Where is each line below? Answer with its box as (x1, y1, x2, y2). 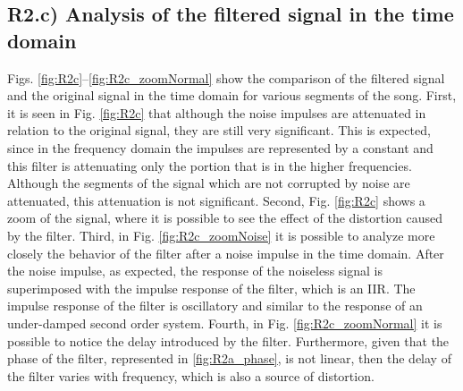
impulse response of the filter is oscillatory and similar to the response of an (7, 296, 423, 315)
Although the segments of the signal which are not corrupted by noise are (7, 174, 410, 192)
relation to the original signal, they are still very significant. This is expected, (7, 121, 431, 140)
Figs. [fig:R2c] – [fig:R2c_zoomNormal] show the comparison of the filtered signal (7, 68, 445, 87)
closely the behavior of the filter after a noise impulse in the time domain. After (7, 243, 444, 262)
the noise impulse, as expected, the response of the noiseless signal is (7, 261, 383, 280)
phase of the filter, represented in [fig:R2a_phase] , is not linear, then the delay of (7, 349, 451, 368)
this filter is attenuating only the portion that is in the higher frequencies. (7, 156, 412, 174)
